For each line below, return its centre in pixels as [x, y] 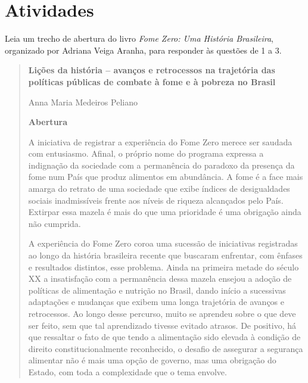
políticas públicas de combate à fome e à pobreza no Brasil [152, 81]
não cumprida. [55, 223]
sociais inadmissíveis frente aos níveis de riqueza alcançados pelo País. [156, 200]
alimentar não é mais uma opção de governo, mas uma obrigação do [152, 360]
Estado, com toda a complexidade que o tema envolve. [127, 371]
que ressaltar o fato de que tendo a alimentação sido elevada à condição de [164, 337]
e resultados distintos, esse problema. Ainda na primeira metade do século [164, 267]
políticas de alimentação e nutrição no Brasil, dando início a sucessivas [157, 290]
